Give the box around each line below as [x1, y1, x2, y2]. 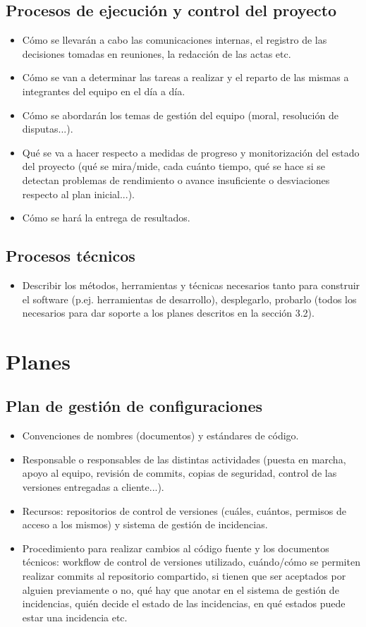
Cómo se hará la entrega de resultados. [22, 210, 190, 225]
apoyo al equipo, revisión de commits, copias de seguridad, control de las [22, 465, 337, 480]
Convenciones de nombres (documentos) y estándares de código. [22, 428, 299, 443]
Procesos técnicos [6, 245, 135, 267]
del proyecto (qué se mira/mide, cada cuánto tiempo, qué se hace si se [22, 159, 326, 174]
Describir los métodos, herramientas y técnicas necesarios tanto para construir [22, 277, 360, 292]
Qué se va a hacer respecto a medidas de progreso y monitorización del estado [22, 145, 360, 159]
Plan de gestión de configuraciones [6, 395, 263, 417]
